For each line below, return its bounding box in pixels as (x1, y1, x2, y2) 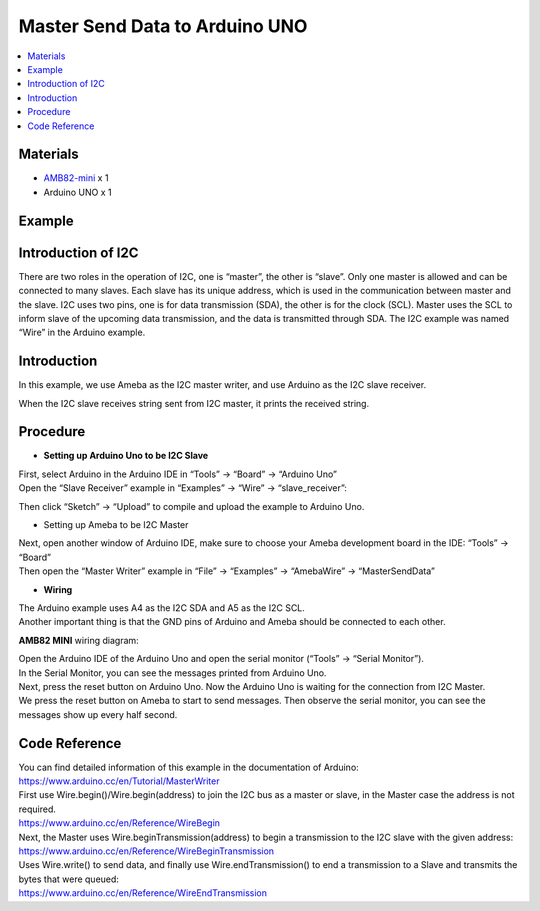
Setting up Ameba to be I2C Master (43, 519, 189, 531)
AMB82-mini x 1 (43, 172, 109, 184)
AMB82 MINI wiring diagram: (18, 634, 139, 646)
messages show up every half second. (18, 708, 178, 720)
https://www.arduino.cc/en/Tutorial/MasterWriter (18, 775, 220, 787)
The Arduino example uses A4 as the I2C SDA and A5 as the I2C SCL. (18, 602, 305, 614)
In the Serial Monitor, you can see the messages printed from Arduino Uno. (18, 666, 327, 679)
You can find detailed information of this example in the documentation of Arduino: (18, 761, 359, 773)
